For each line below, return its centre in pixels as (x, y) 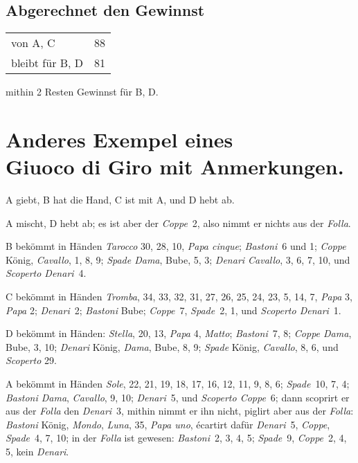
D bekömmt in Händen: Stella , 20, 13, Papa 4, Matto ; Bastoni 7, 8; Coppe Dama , (179, 333)
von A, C (33, 43)
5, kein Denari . (37, 452)
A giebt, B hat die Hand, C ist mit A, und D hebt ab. (120, 200)
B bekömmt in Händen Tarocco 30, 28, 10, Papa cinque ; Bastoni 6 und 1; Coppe (176, 246)
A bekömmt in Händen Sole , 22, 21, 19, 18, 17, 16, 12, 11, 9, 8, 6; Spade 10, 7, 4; (178, 384)
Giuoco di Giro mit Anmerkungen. (175, 166)
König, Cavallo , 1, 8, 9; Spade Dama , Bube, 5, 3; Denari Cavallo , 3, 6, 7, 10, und (178, 259)
